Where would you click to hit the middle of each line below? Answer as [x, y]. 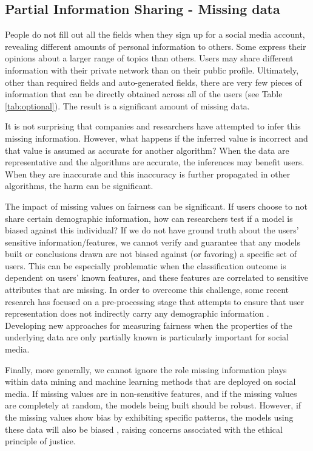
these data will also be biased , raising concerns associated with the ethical [144, 429]
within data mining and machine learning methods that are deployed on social [150, 381]
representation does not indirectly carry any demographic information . [137, 313]
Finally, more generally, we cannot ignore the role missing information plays [146, 369]
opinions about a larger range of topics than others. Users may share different [149, 58]
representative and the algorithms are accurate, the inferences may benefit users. [155, 162]
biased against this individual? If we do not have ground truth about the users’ [152, 230]
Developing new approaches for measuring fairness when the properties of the [149, 325]
